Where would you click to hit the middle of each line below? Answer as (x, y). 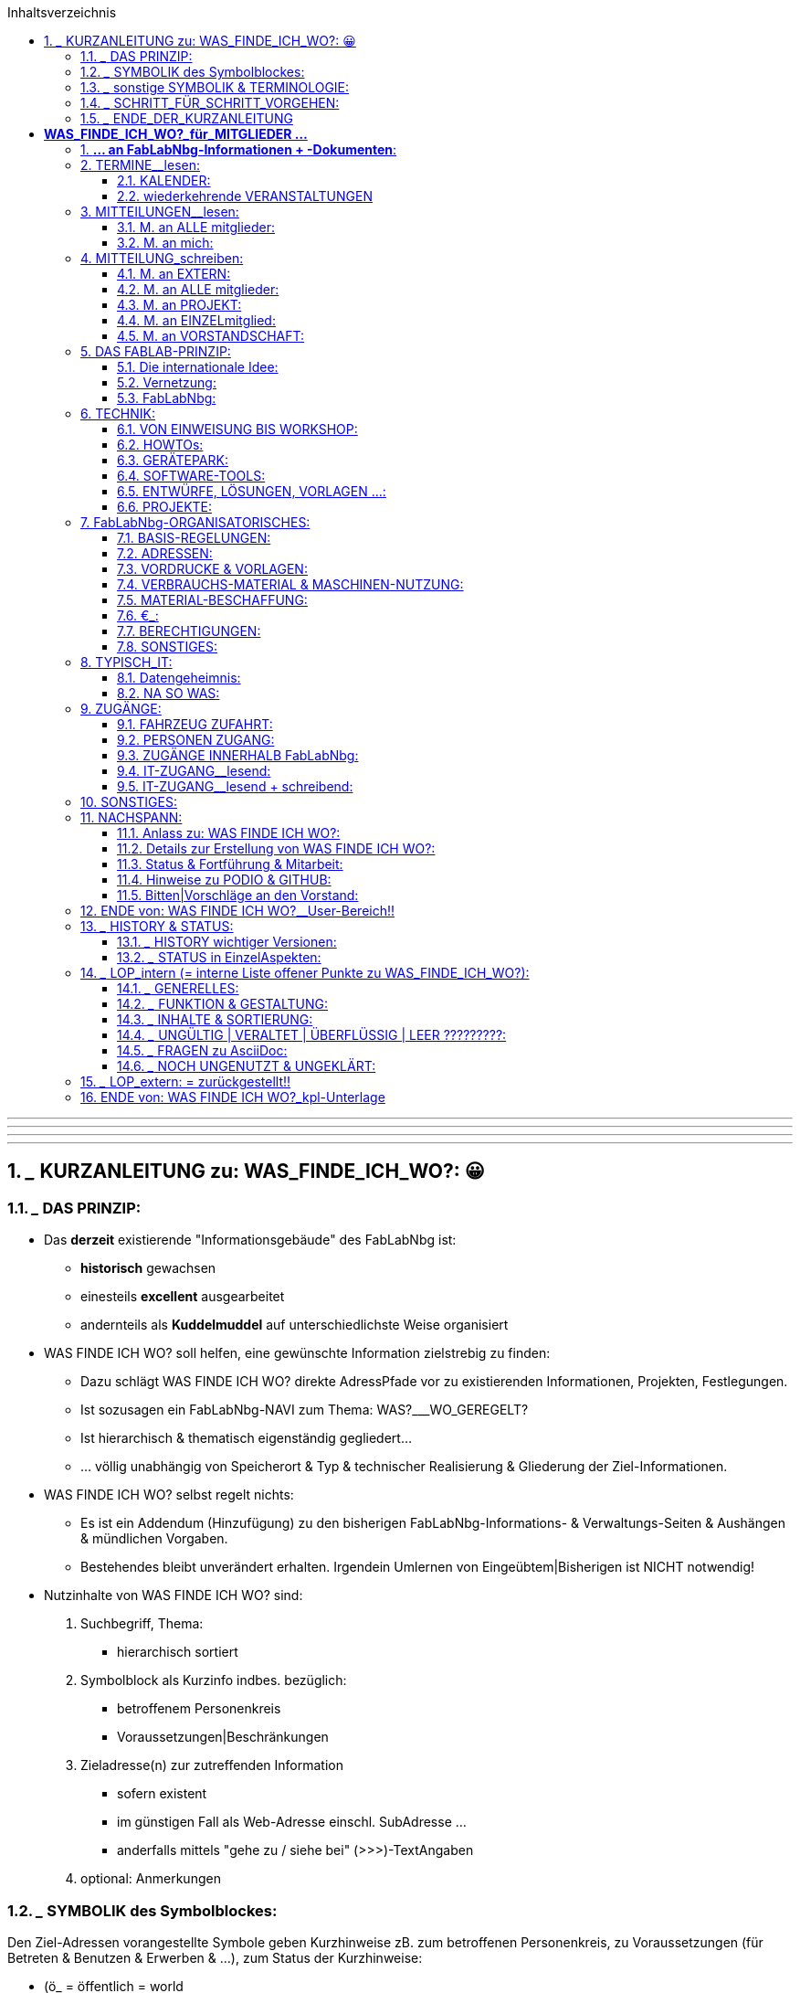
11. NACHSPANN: (132, 817)
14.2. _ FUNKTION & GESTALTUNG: (223, 1004)
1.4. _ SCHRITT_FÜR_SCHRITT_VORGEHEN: (210, 103)
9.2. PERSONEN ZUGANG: (196, 740)
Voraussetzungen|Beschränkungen (223, 1737)
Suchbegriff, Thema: (142, 1624)
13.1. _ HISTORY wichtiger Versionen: (227, 942)
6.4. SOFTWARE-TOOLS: (191, 476)
